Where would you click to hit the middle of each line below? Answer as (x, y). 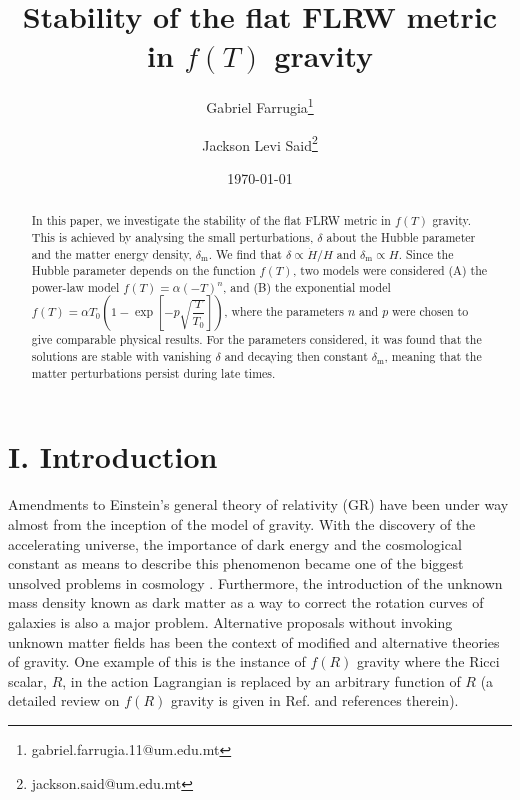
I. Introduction (113, 456)
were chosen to (430, 311)
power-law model (75, 286)
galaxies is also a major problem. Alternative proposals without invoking (230, 621)
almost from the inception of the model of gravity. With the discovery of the (242, 523)
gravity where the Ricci (428, 661)
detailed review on (64, 700)
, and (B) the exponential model (307, 286)
